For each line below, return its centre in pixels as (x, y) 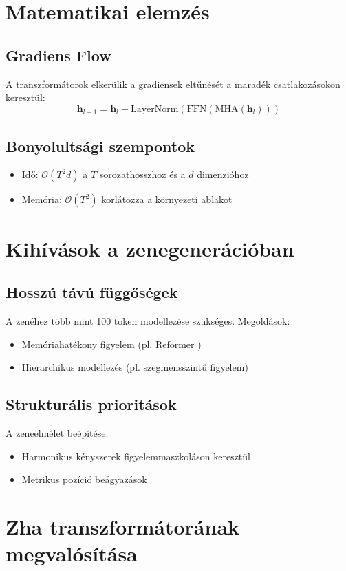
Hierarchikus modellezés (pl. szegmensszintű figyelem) (135, 367)
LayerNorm (154, 109)
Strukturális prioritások (91, 404)
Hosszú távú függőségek (92, 292)
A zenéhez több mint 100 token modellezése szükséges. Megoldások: (148, 321)
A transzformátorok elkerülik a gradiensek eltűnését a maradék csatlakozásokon (173, 84)
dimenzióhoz (223, 174)
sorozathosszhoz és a (142, 174)
